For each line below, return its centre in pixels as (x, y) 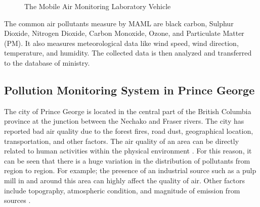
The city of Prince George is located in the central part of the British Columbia (128, 111)
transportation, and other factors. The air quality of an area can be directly (122, 141)
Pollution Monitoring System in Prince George (129, 90)
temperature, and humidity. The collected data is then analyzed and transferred (128, 53)
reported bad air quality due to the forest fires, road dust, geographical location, (129, 131)
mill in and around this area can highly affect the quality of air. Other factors (124, 180)
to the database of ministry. (47, 62)
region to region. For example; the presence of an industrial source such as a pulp (130, 170)
